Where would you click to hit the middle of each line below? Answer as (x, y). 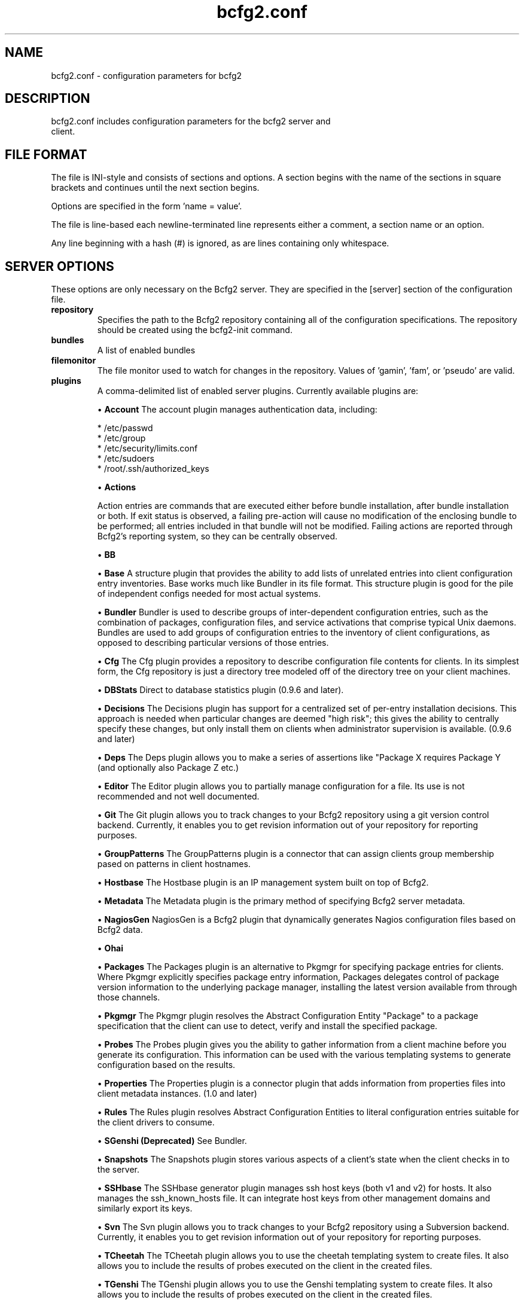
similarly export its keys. (145, 1209)
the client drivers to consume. (156, 1122)
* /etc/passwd (125, 428)
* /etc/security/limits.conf (147, 448)
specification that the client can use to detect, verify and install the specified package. (267, 1026)
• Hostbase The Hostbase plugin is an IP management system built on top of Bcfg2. (263, 883)
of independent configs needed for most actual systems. (209, 594)
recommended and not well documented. (178, 797)
